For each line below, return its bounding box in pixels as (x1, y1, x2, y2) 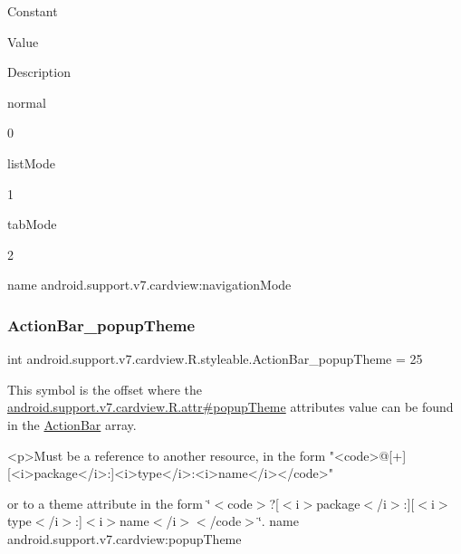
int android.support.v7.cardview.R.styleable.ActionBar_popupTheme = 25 (7, 349, 423, 368)
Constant (7, 2, 58, 20)
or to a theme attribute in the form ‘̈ (7, 493, 211, 512)
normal (7, 92, 46, 111)
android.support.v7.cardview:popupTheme (7, 529, 242, 548)
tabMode (7, 215, 57, 234)
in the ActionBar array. (7, 415, 137, 434)
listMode (7, 153, 55, 172)
